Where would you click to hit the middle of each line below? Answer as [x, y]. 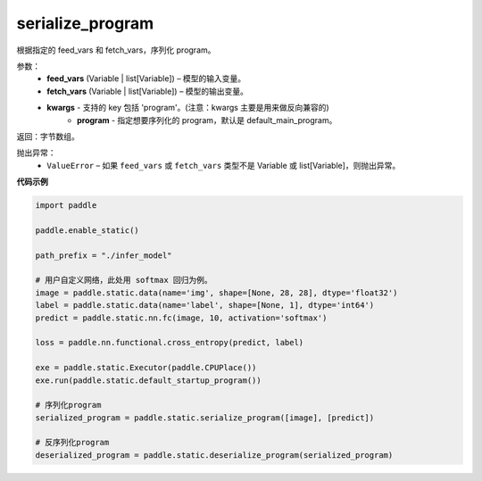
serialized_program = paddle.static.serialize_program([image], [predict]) [205, 418]
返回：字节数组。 [48, 136]
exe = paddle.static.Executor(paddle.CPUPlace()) [146, 368]
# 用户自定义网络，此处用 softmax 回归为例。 [124, 280]
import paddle [66, 206]
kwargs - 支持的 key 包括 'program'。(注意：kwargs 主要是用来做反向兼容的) [188, 108]
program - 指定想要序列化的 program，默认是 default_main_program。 [207, 120]
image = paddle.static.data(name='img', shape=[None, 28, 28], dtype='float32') [216, 293]
